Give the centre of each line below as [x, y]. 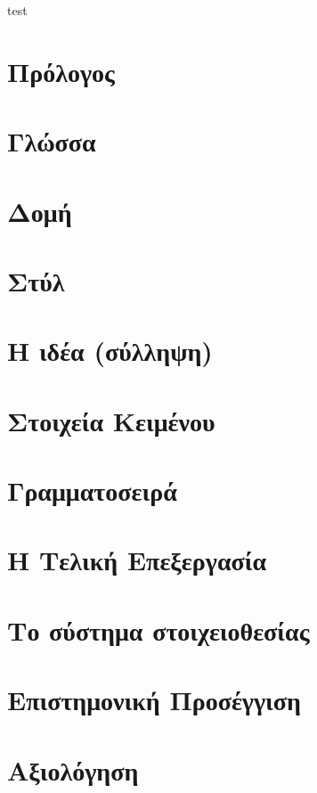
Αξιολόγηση [73, 769]
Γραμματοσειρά [92, 491]
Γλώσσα [52, 141]
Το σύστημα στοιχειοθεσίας [158, 629]
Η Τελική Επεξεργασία [137, 560]
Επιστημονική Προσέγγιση [154, 700]
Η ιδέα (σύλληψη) [110, 351]
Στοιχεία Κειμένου [111, 420]
